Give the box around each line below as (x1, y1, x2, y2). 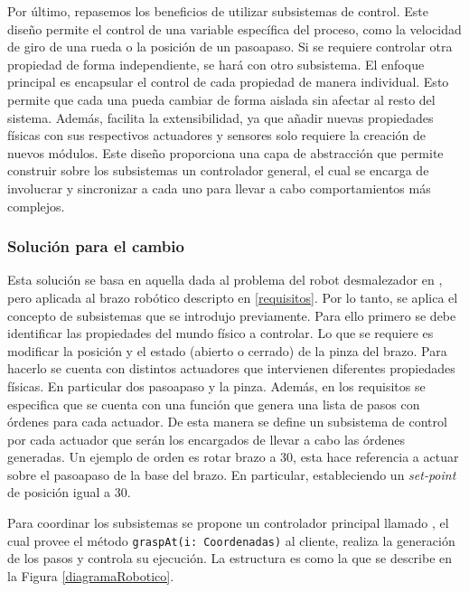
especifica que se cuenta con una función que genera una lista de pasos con (7, 394, 420, 413)
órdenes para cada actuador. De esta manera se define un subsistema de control (7, 412, 447, 431)
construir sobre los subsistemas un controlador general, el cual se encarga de (7, 161, 429, 180)
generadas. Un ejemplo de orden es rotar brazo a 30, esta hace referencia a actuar (7, 447, 459, 466)
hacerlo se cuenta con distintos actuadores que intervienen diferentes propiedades (7, 359, 455, 378)
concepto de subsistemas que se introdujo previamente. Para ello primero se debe (7, 305, 456, 324)
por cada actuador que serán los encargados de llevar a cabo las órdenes (7, 429, 406, 448)
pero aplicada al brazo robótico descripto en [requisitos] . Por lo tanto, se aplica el (7, 287, 458, 306)
